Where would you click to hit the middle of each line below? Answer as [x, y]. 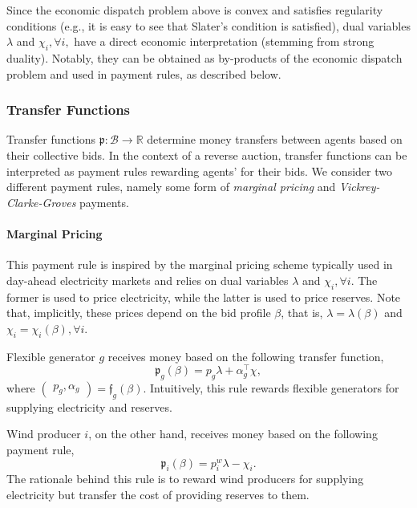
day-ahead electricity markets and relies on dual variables [148, 280]
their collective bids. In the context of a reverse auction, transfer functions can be [207, 154]
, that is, [302, 313]
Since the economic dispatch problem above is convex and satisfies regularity [195, 10]
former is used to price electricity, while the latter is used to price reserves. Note [204, 297]
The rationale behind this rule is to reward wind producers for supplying [185, 479]
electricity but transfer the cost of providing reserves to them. [158, 494]
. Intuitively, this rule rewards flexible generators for [271, 388]
